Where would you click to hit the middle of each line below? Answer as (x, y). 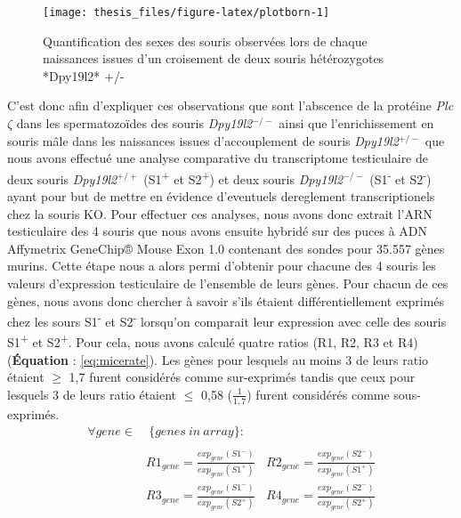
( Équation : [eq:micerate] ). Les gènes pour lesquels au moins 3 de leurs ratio (218, 359)
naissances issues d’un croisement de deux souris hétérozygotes (214, 58)
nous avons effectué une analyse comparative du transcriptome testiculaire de (218, 158)
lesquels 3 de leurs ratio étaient (92, 394)
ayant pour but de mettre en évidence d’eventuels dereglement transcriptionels (221, 196)
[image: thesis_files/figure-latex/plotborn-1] (186, 12)
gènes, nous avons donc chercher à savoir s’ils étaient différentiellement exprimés (226, 300)
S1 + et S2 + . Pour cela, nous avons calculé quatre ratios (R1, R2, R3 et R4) (213, 341)
